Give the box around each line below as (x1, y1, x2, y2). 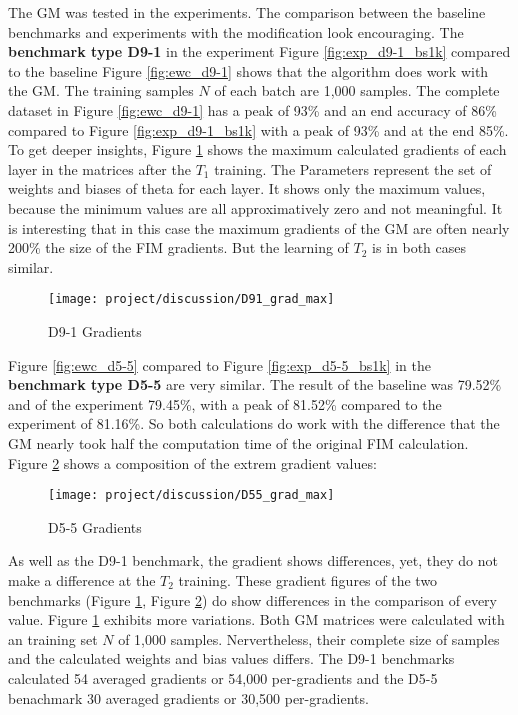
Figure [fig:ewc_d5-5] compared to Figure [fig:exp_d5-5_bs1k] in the (8, 354, 431, 375)
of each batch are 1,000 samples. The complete (214, 80, 500, 101)
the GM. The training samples (8, 80, 194, 101)
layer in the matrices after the (8, 158, 191, 179)
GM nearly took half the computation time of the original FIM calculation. (8, 432, 469, 453)
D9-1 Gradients (48, 320, 142, 341)
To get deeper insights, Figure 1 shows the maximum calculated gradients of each (8, 139, 507, 160)
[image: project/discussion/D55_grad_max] (48, 488, 335, 503)
